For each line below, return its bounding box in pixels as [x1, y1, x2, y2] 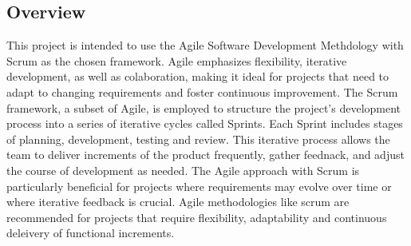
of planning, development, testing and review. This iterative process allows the [6, 130, 390, 147]
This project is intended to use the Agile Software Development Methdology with [6, 37, 404, 54]
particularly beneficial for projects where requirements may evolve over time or [6, 177, 392, 194]
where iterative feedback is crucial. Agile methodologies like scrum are [6, 193, 350, 210]
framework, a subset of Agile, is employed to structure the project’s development [6, 99, 401, 116]
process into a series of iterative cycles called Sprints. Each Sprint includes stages [6, 115, 403, 132]
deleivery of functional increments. [6, 224, 175, 241]
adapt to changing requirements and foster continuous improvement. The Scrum [6, 83, 398, 100]
